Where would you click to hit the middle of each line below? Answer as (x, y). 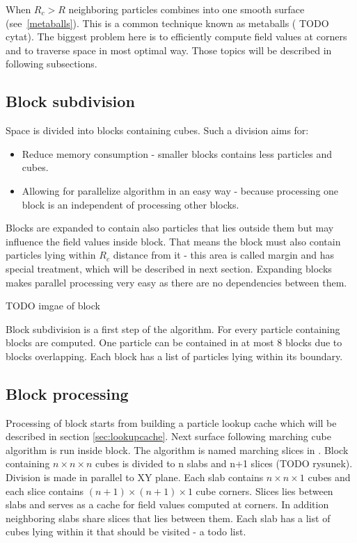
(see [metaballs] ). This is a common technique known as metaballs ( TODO (167, 23)
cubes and (329, 477)
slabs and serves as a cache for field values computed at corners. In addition (167, 504)
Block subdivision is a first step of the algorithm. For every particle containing (173, 329)
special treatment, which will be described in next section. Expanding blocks (169, 268)
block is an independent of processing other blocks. (130, 204)
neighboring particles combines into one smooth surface (187, 9)
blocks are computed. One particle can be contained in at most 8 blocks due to (174, 342)
